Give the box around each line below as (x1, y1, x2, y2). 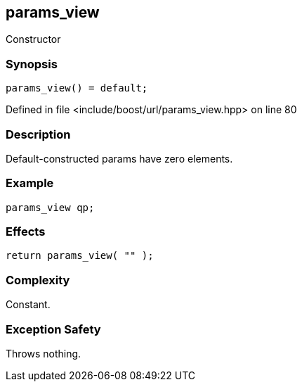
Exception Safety (6, 322, 101, 336)
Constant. (6, 298, 51, 311)
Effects (6, 224, 46, 239)
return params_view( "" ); (6, 250, 154, 262)
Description (6, 127, 71, 141)
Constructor (6, 33, 61, 46)
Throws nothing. (6, 347, 81, 360)
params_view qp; (6, 201, 95, 213)
